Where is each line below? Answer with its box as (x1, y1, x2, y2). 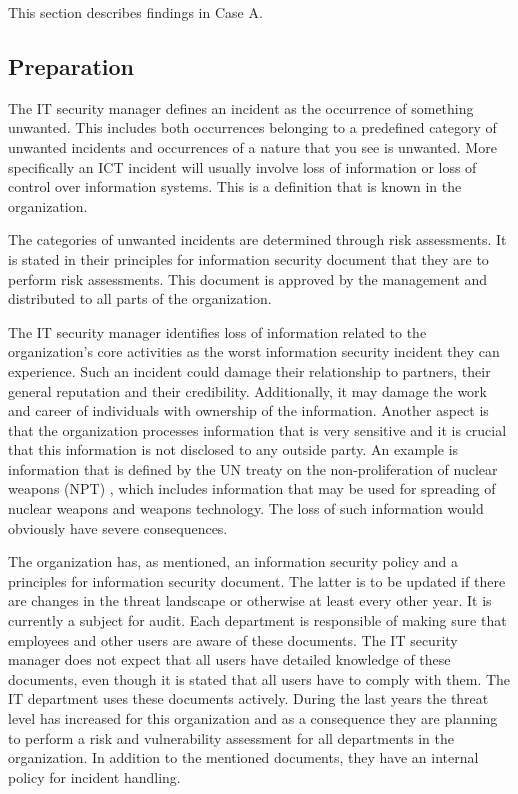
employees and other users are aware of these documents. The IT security (8, 629, 458, 650)
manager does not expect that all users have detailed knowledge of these (8, 649, 451, 670)
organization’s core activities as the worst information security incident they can (8, 341, 500, 362)
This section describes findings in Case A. (8, 2, 263, 22)
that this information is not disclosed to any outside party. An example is (8, 439, 459, 460)
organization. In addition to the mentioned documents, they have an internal (8, 747, 479, 768)
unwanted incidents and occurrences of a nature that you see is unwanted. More (8, 136, 497, 157)
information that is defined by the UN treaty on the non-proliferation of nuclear (8, 458, 498, 479)
